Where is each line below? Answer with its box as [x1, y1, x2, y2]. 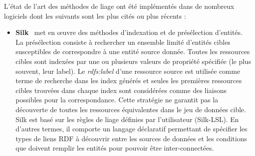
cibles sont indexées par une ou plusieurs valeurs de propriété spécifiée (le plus [15, 56, 251, 66]
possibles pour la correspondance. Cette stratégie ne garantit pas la [15, 94, 218, 105]
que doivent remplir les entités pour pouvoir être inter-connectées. [15, 143, 214, 153]
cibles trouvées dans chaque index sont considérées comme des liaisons [15, 85, 227, 95]
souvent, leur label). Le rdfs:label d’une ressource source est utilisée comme [15, 65, 240, 76]
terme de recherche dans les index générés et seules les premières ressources [15, 75, 242, 86]
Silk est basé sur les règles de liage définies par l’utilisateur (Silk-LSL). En [15, 114, 239, 124]
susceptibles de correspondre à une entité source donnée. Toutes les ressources [15, 46, 250, 57]
